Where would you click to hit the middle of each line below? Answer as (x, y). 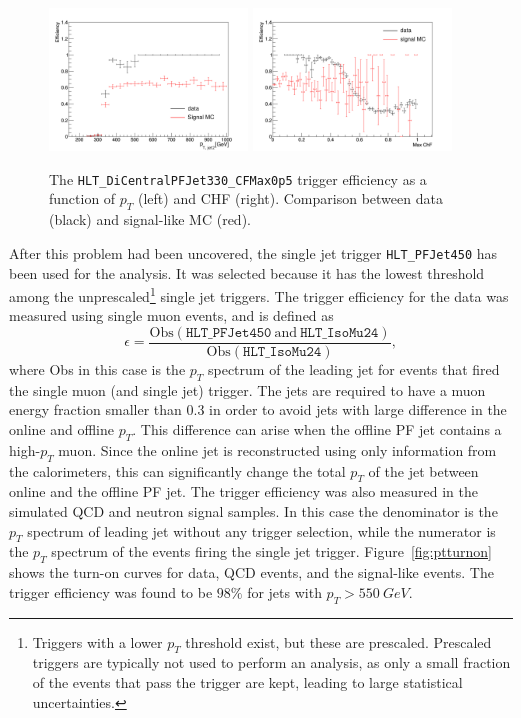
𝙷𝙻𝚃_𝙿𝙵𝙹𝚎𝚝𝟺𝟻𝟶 (228, 332)
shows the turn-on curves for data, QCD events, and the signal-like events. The (251, 572)
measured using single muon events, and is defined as (171, 315)
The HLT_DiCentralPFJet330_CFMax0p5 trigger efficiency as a (238, 178)
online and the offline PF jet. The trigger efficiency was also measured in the (243, 491)
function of (82, 198)
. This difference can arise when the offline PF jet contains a (317, 429)
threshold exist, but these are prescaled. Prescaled (338, 641)
